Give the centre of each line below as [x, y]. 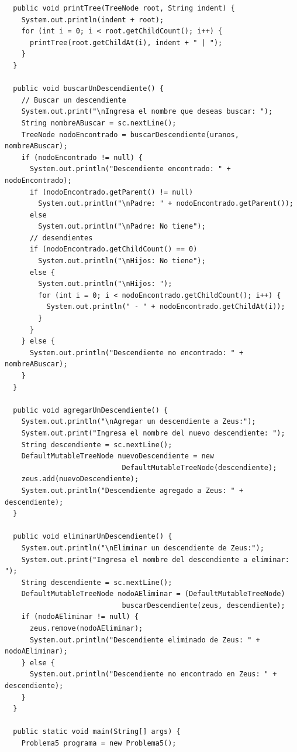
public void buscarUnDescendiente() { [89, 89]
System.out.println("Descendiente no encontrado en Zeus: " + [153, 674]
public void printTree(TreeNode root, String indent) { [124, 8]
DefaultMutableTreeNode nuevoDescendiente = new [118, 456]
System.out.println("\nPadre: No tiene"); [122, 227]
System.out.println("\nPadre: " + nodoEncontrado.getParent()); [166, 204]
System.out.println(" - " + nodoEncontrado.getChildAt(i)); [166, 307]
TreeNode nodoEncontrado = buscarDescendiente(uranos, [130, 135]
